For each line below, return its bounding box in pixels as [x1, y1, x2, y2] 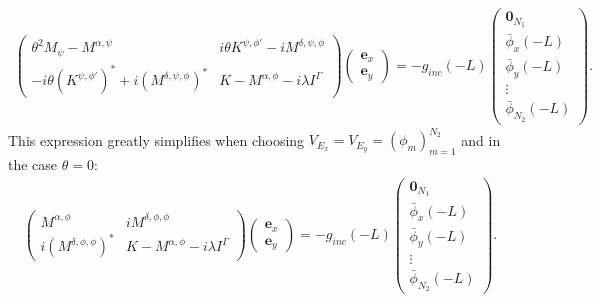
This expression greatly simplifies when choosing [8, 129, 305, 150]
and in [461, 129, 501, 150]
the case [8, 153, 58, 174]
